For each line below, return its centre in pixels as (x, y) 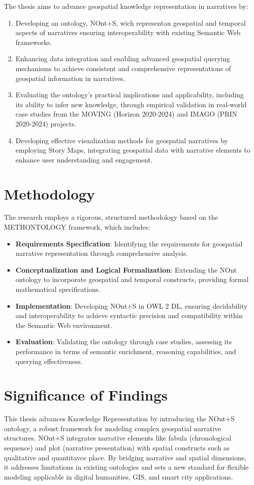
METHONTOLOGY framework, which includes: (77, 227)
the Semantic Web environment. (64, 325)
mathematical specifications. (58, 289)
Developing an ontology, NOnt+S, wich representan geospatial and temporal (131, 22)
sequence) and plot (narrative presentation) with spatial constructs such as (117, 448)
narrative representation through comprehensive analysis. (102, 253)
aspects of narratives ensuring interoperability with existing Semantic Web (128, 32)
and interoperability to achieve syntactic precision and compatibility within (129, 315)
